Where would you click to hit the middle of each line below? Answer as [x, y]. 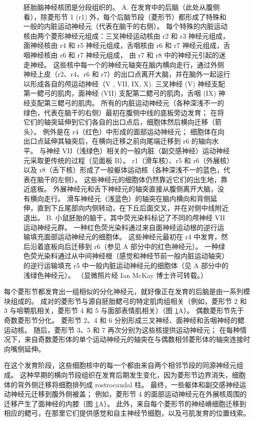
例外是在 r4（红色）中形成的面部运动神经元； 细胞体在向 [134, 131]
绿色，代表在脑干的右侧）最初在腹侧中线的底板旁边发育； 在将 [124, 112]
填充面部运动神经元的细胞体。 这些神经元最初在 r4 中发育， [126, 237]
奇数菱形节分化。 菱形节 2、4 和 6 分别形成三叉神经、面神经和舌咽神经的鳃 [124, 320]
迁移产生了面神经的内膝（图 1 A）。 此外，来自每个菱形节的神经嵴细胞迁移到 [125, 403]
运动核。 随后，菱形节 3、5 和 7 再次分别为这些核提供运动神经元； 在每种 [122, 329]
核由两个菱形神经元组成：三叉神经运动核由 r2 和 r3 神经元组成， [127, 35]
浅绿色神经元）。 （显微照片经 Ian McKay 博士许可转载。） [116, 275]
